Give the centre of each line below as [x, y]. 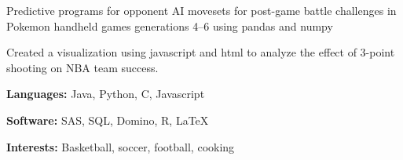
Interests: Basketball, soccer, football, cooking [121, 146]
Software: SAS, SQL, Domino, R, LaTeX [108, 120]
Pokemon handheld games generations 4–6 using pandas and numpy [170, 25]
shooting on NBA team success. [82, 67]
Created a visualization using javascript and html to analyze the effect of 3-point [201, 52]
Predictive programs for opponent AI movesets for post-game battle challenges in [201, 10]
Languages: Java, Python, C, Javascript [106, 94]
